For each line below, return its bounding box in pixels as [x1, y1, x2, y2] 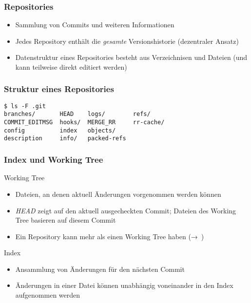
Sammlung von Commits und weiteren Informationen [15, 19, 174, 30]
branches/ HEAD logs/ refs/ [4, 111, 151, 118]
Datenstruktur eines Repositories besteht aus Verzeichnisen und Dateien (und [15, 52, 248, 62]
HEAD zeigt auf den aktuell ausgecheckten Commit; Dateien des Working [15, 205, 236, 215]
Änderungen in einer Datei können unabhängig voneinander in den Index [15, 280, 233, 290]
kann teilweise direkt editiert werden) [15, 62, 127, 72]
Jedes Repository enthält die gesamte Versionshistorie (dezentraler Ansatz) [15, 36, 239, 46]
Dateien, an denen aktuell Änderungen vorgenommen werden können [15, 189, 221, 199]
